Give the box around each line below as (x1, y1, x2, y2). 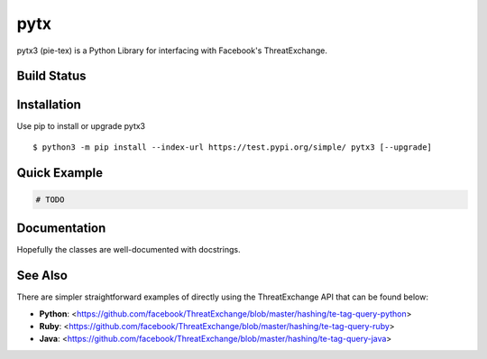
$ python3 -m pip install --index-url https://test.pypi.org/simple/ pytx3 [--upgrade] (32, 142, 433, 152)
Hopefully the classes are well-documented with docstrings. (16, 244, 241, 255)
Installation (16, 97, 81, 113)
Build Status (16, 69, 87, 84)
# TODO (35, 194, 65, 205)
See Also (16, 268, 68, 283)
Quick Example (16, 165, 104, 180)
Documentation (16, 221, 106, 236)
